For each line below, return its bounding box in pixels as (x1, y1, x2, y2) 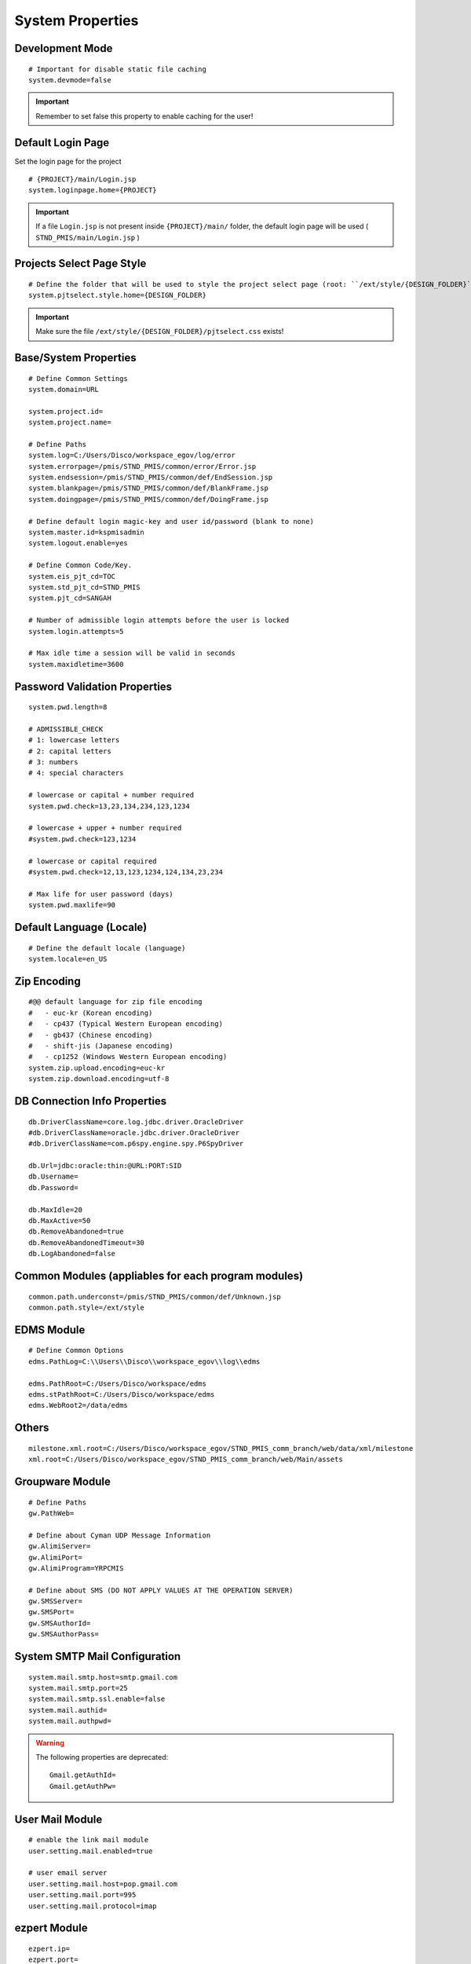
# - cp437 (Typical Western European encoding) (28, 1020, 224, 1028)
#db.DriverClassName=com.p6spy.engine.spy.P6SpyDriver (28, 1139, 244, 1149)
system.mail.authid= (28, 1706, 108, 1714)
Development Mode (14, 42, 113, 55)
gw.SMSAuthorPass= (28, 1630, 100, 1639)
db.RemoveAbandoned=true (28, 1227, 124, 1237)
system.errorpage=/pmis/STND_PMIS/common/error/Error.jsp (28, 462, 257, 471)
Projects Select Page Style (14, 257, 147, 270)
